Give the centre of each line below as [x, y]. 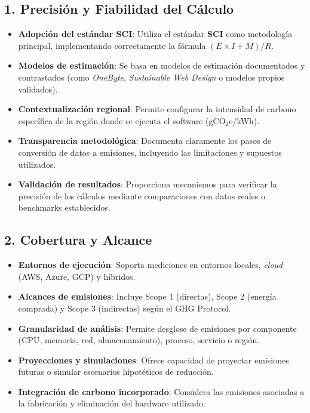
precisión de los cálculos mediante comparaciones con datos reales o [142, 195]
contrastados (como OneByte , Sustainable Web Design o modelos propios [151, 77]
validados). [38, 89]
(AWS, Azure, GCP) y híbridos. [77, 276]
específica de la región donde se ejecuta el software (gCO [122, 120]
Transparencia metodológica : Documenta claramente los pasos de [145, 141]
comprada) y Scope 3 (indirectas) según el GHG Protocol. [125, 308]
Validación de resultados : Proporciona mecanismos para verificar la [148, 184]
